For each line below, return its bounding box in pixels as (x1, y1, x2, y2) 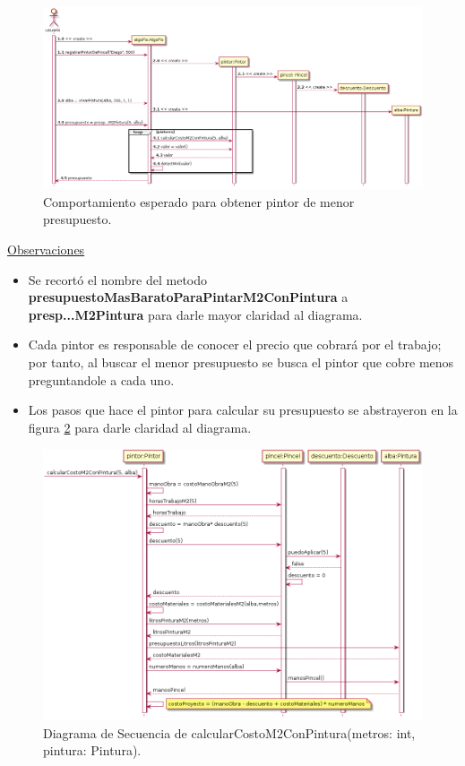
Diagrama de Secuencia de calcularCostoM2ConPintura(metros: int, (43, 723, 416, 742)
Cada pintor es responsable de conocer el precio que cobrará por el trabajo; (28, 335, 442, 354)
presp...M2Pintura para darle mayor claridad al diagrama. (28, 305, 363, 323)
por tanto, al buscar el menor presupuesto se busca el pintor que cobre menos (28, 353, 454, 372)
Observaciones (7, 240, 85, 259)
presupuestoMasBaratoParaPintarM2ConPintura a (28, 288, 349, 306)
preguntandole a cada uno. (28, 370, 175, 389)
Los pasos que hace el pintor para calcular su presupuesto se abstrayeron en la (28, 400, 458, 419)
